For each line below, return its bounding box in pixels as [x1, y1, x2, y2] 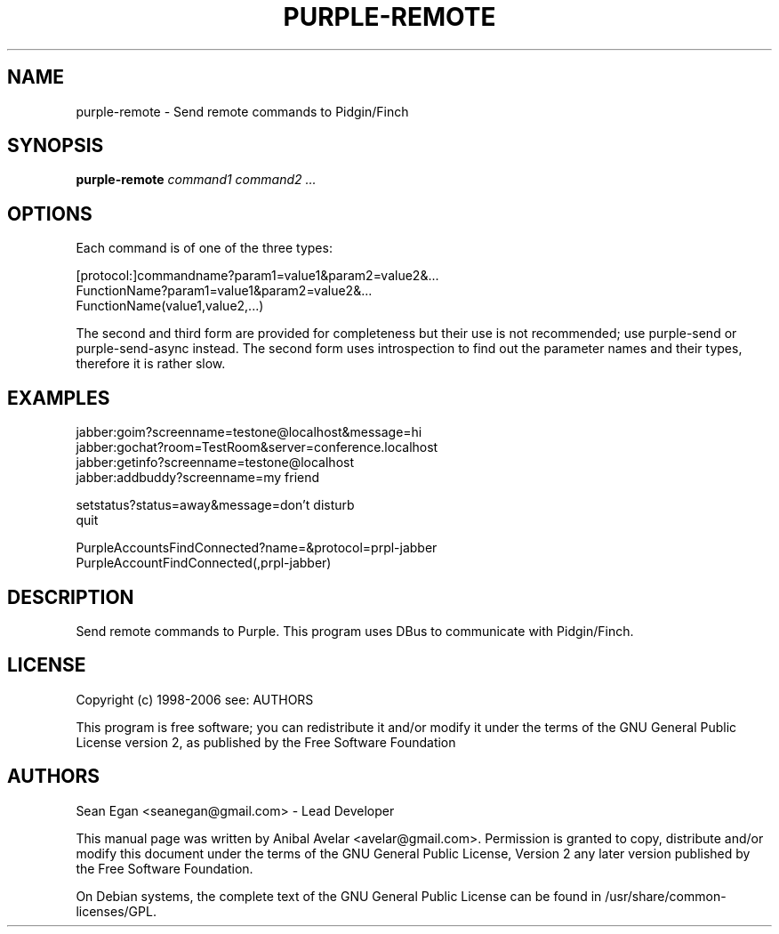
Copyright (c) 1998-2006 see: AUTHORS [76, 691, 314, 707]
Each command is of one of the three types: [76, 240, 333, 256]
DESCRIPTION [7, 585, 134, 608]
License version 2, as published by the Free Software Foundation [76, 734, 456, 750]
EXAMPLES [7, 386, 110, 409]
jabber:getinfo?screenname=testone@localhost [76, 455, 355, 471]
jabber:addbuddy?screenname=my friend [76, 470, 320, 486]
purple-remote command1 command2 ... [76, 172, 317, 188]
